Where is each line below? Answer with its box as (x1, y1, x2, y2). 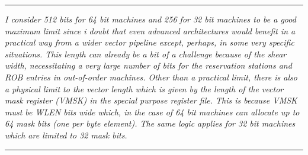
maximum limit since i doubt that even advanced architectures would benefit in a (5, 24, 296, 37)
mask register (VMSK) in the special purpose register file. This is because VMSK (5, 94, 297, 106)
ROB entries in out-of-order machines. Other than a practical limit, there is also (5, 70, 297, 83)
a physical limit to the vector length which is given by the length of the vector (5, 82, 284, 95)
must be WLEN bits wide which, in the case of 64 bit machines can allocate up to (5, 105, 300, 118)
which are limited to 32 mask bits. (5, 128, 127, 141)
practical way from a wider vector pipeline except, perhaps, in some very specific (5, 36, 294, 49)
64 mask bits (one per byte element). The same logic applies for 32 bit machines (5, 117, 296, 130)
